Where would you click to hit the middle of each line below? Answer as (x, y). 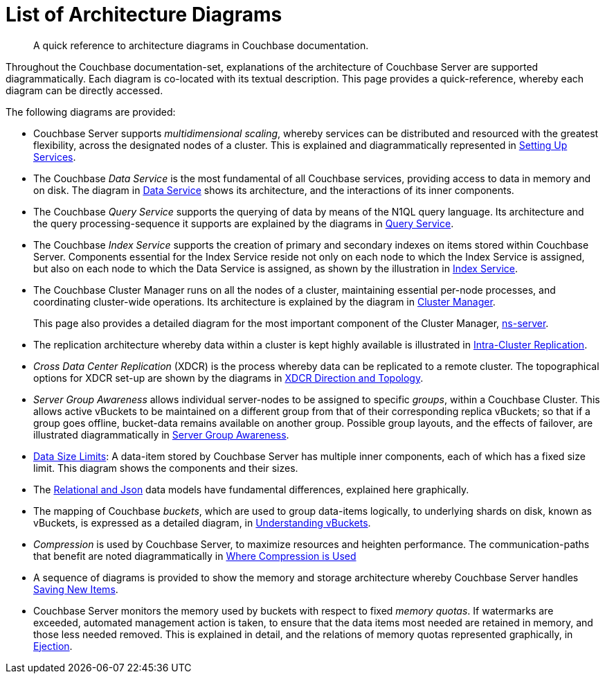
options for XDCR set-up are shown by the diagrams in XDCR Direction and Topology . (228, 378)
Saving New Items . (76, 589)
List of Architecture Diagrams (144, 15)
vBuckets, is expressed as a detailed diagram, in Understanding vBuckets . (202, 522)
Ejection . (53, 646)
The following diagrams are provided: (91, 112)
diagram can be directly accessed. (84, 90)
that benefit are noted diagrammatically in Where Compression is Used (195, 556)
